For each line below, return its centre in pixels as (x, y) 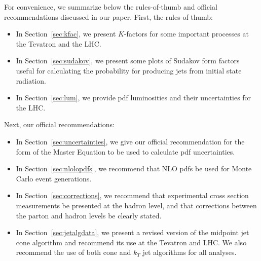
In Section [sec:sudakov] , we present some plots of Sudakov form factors (128, 61)
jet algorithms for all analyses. (190, 252)
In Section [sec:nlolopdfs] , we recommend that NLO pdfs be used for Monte (134, 169)
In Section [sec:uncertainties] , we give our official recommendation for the (130, 141)
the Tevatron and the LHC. (59, 43)
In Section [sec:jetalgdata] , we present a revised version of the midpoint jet (133, 232)
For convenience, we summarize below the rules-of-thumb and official (111, 7)
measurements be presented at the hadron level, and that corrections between (136, 205)
